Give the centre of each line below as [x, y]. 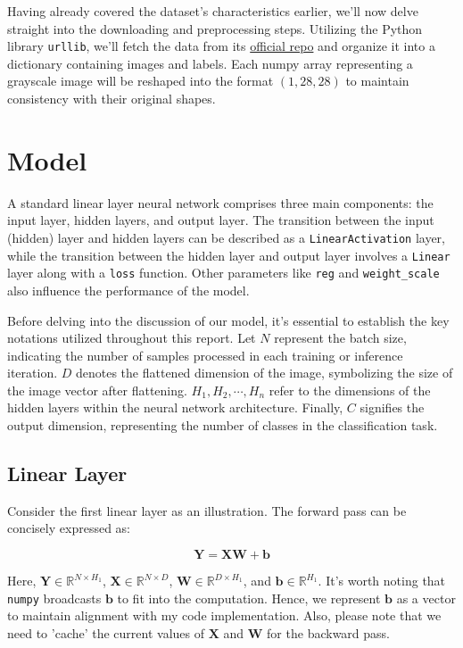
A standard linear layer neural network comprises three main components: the [220, 202]
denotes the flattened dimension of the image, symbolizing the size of [264, 373]
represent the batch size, [340, 338]
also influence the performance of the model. [128, 290]
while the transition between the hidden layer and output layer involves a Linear [229, 255]
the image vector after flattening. [97, 390]
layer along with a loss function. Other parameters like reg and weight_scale [223, 273]
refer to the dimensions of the [350, 390]
